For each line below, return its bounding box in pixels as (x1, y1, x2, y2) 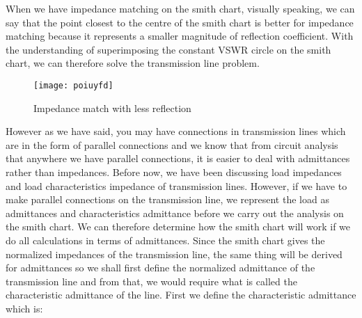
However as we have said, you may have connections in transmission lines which (6, 124, 346, 138)
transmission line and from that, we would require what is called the (6, 273, 297, 288)
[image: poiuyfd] (33, 80, 113, 90)
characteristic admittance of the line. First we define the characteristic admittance (6, 287, 356, 302)
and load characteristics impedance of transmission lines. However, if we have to (6, 178, 347, 193)
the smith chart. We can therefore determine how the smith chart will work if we (6, 219, 351, 234)
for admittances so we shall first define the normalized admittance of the (6, 260, 315, 275)
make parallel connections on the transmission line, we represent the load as (6, 192, 329, 207)
